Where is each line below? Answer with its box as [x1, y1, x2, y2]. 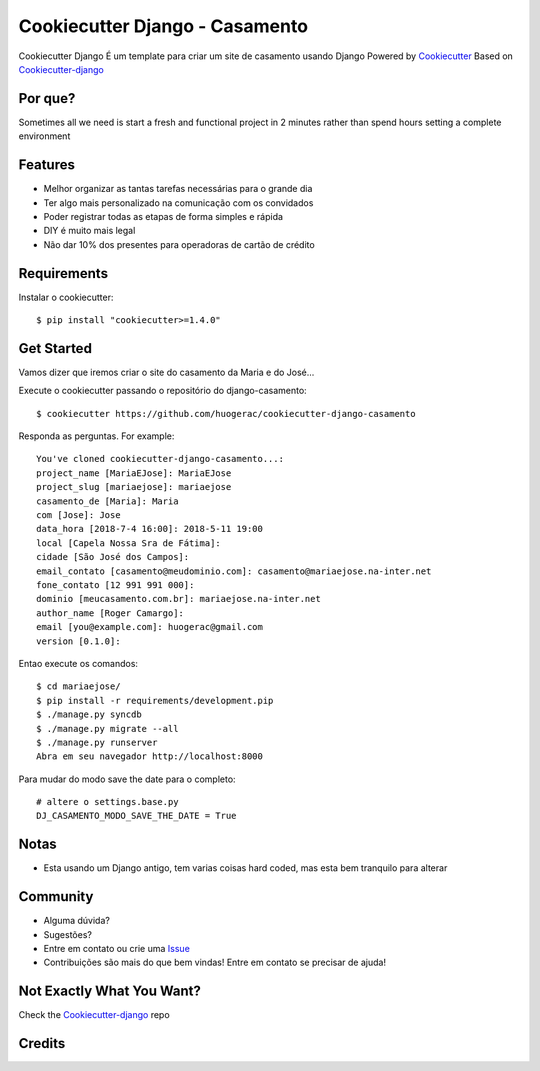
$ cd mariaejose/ [36, 681, 121, 692]
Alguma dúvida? [43, 915, 110, 927]
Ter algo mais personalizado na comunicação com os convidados [43, 196, 314, 209]
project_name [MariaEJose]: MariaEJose [36, 467, 232, 479]
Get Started [18, 340, 92, 357]
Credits [18, 1035, 66, 1052]
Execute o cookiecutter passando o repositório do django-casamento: [18, 385, 307, 397]
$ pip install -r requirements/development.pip [36, 695, 274, 706]
